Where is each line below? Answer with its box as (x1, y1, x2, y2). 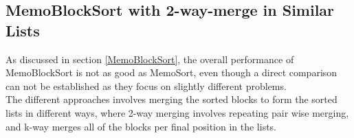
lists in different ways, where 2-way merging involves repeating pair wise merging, (5, 105, 349, 119)
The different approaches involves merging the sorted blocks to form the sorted (5, 92, 338, 106)
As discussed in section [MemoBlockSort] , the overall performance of (5, 51, 294, 66)
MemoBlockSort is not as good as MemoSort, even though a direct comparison (5, 65, 338, 80)
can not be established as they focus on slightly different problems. (5, 78, 287, 93)
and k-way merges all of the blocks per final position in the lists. (5, 119, 277, 133)
